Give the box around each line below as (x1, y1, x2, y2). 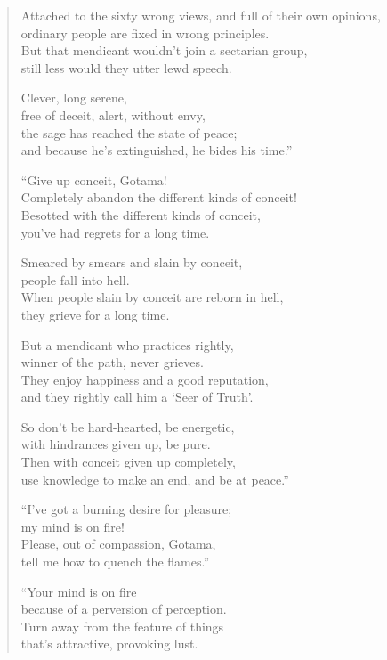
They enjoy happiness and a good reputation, (20, 370, 269, 388)
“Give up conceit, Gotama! (20, 170, 167, 189)
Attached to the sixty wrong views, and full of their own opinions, (20, 6, 381, 24)
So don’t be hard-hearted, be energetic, (20, 417, 235, 436)
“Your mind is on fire (20, 582, 137, 600)
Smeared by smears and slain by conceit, (20, 253, 243, 272)
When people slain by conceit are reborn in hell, (20, 288, 284, 306)
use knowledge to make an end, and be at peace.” (20, 469, 289, 488)
